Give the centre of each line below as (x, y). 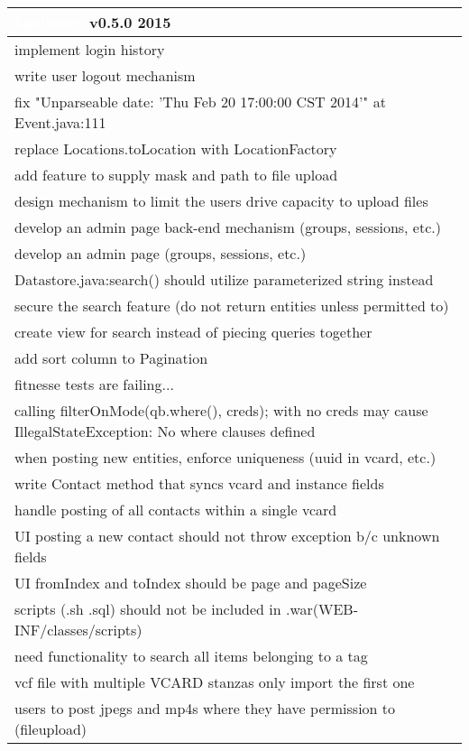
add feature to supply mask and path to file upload (176, 175)
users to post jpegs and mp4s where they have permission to (205, 708)
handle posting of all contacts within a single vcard (176, 510)
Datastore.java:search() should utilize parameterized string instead (224, 279)
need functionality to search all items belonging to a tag (191, 656)
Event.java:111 (60, 122)
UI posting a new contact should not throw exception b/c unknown (227, 536)
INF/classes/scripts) (78, 630)
